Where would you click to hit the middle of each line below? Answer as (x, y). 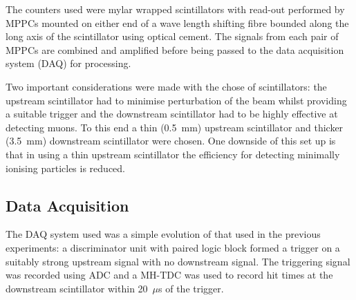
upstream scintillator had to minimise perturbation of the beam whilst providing (176, 100)
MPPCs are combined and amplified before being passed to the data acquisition (175, 49)
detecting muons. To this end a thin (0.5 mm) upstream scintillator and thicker (175, 127)
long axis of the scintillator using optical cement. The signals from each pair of (172, 36)
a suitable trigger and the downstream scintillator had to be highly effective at (172, 114)
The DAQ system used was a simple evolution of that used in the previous (163, 234)
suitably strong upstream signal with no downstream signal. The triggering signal (178, 261)
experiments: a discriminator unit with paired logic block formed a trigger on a (173, 247)
